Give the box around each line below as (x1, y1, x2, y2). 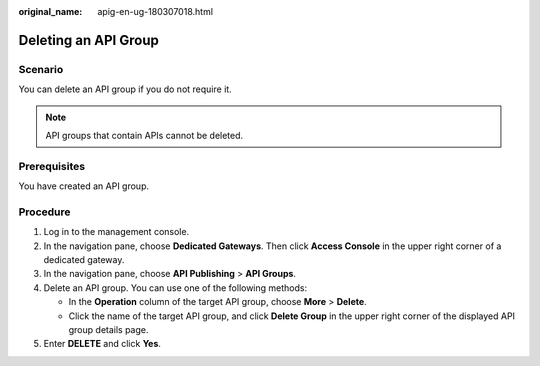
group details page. (68, 323, 149, 335)
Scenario (18, 62, 64, 76)
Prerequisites (18, 159, 85, 173)
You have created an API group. (18, 180, 150, 192)
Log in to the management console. (43, 226, 190, 238)
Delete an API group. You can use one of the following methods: (43, 281, 308, 294)
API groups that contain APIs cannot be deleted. (45, 129, 244, 141)
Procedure (18, 205, 71, 219)
